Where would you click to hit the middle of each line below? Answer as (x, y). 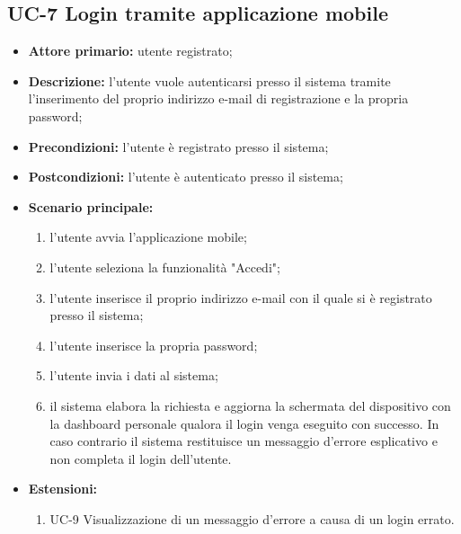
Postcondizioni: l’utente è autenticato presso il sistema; (186, 177)
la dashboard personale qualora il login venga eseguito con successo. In (244, 423)
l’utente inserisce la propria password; (154, 345)
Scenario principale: (91, 206)
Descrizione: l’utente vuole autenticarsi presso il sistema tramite (209, 80)
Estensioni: (63, 489)
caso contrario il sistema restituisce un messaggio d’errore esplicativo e (244, 441)
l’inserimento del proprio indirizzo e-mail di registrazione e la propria (218, 98)
